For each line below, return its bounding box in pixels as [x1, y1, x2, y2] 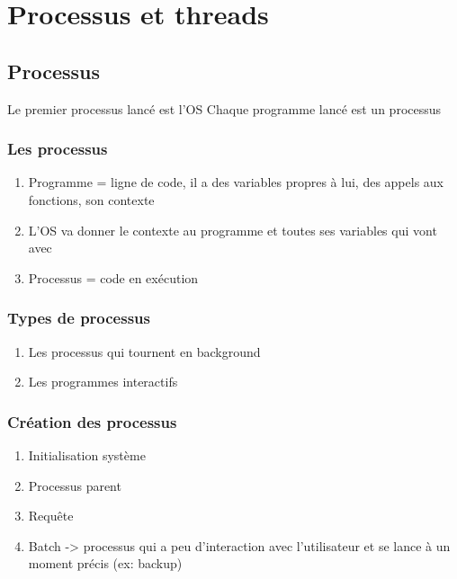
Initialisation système [28, 445, 146, 464]
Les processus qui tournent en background [28, 342, 261, 361]
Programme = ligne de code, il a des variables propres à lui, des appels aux [28, 173, 444, 192]
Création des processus [7, 410, 177, 432]
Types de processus [7, 307, 150, 329]
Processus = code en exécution [28, 268, 199, 287]
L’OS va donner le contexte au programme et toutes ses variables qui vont [28, 220, 437, 239]
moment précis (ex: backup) [28, 554, 183, 573]
